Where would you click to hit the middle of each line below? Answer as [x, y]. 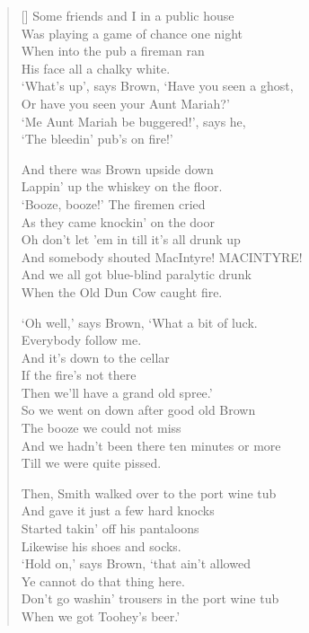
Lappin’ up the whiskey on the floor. [122, 186]
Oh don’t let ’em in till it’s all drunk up [131, 239]
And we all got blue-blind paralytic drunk [136, 274]
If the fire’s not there [79, 375]
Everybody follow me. [81, 340]
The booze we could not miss [101, 428]
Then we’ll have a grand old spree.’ [117, 392]
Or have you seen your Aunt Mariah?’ [125, 103]
